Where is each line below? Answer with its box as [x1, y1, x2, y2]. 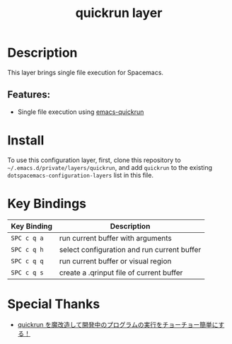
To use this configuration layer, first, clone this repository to [7, 156, 182, 164]
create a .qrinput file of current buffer [59, 268, 183, 277]
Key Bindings [7, 195, 87, 212]
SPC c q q [11, 257, 44, 265]
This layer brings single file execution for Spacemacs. [7, 68, 164, 76]
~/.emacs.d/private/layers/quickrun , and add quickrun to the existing [7, 163, 213, 171]
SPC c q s [11, 268, 44, 277]
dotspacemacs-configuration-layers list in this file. [7, 171, 154, 179]
